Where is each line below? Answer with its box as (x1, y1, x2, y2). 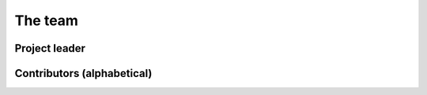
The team (14, 12, 79, 29)
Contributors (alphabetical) (14, 67, 153, 80)
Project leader (14, 42, 86, 55)
